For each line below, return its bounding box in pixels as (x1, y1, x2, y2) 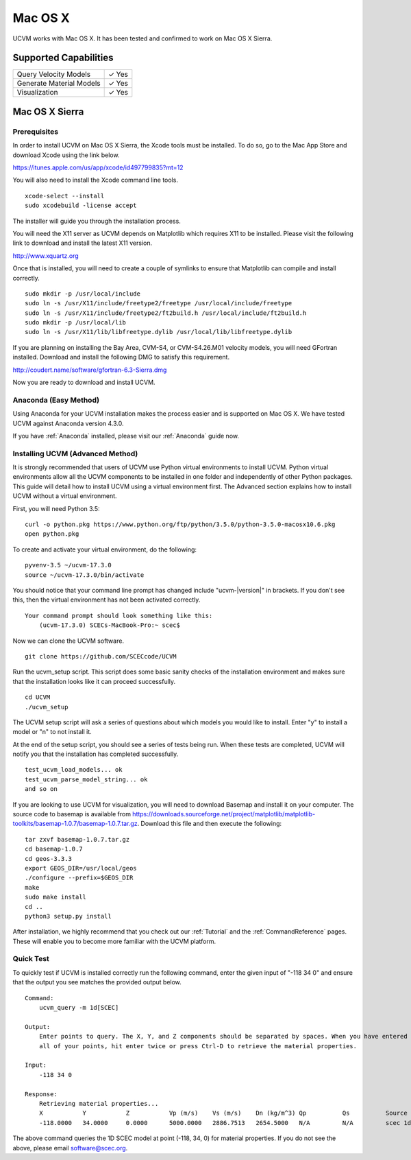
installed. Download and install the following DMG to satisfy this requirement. (12, 353, 229, 362)
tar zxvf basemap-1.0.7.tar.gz (25, 836, 130, 843)
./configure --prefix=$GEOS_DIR (25, 874, 134, 881)
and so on (25, 785, 58, 793)
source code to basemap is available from (12, 810, 132, 818)
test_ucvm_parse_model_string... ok (25, 775, 148, 783)
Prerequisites (12, 127, 58, 137)
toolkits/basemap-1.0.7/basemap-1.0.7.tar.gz (12, 820, 138, 828)
